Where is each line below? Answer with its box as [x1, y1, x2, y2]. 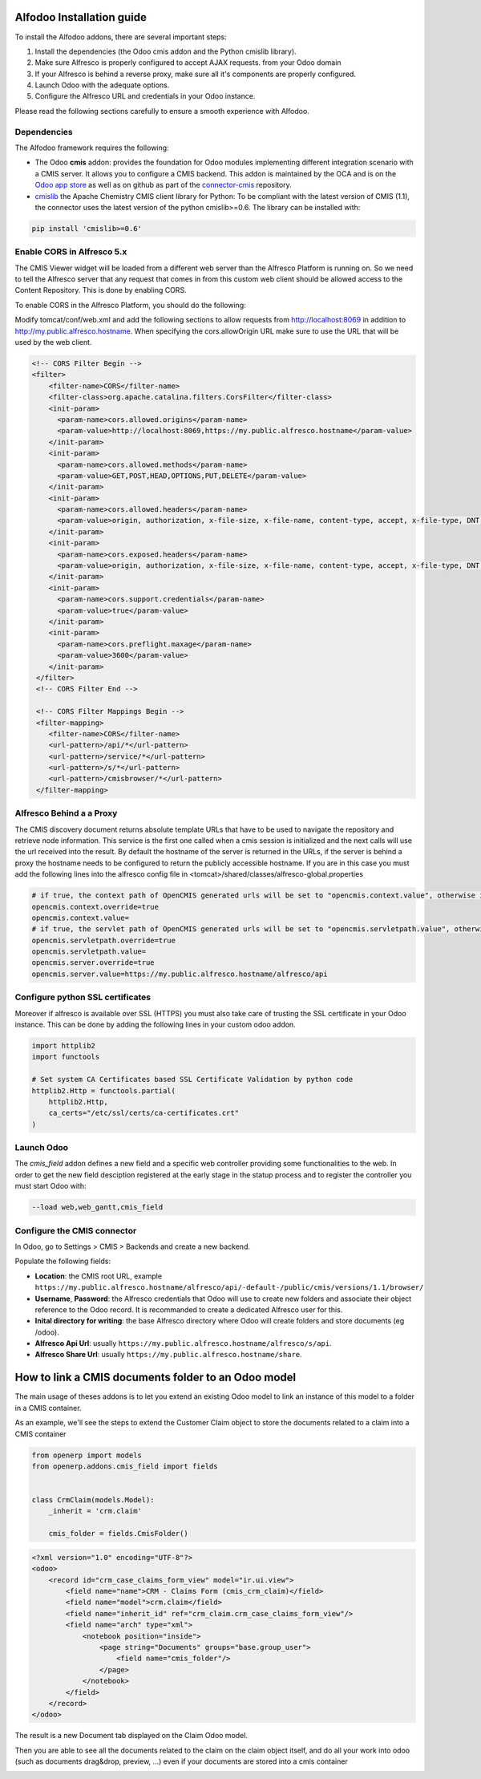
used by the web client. [14, 338, 92, 347]
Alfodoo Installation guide [14, 10, 148, 24]
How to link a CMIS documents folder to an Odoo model [14, 1371, 297, 1384]
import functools [31, 1052, 100, 1062]
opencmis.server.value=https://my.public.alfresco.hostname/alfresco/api [31, 969, 328, 979]
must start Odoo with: [14, 1181, 87, 1191]
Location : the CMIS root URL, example [34, 1271, 163, 1281]
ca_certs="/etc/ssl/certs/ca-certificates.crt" [48, 1108, 240, 1118]
